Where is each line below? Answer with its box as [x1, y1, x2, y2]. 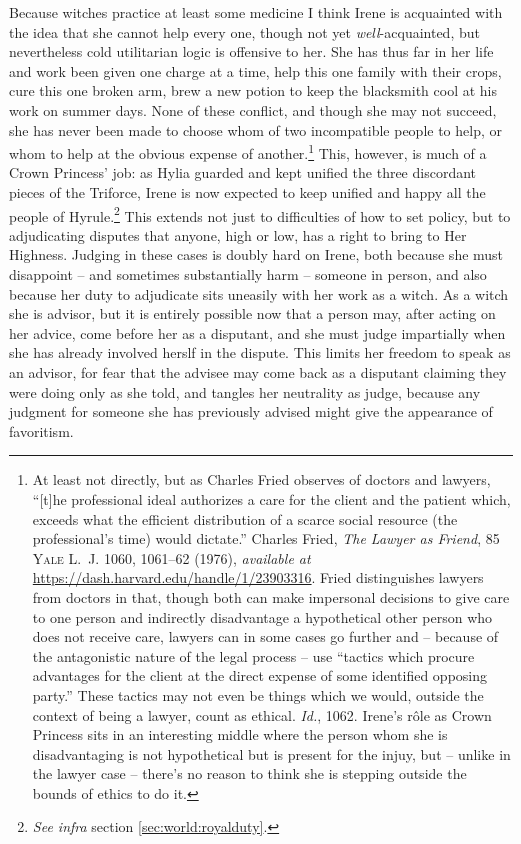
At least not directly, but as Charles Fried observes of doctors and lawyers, [32, 469, 491, 490]
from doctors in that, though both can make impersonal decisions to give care [32, 586, 510, 607]
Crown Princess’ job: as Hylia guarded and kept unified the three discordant [9, 162, 477, 183]
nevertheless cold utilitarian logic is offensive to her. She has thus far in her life [9, 41, 494, 62]
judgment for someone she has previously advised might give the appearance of [9, 401, 493, 422]
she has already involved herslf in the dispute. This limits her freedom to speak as [9, 342, 511, 363]
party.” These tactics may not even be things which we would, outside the [32, 684, 484, 705]
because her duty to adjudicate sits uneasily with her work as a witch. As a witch [9, 283, 509, 304]
